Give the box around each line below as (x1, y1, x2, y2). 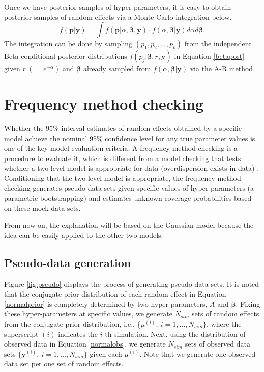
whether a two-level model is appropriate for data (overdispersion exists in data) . (4, 163, 259, 173)
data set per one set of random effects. (4, 358, 124, 369)
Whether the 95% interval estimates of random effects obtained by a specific (4, 122, 242, 133)
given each (90, 348, 122, 359)
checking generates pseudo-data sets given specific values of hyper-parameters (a (4, 182, 254, 193)
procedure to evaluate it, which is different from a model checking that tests (4, 152, 241, 163)
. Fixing (236, 298, 260, 309)
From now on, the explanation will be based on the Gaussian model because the (4, 220, 254, 230)
